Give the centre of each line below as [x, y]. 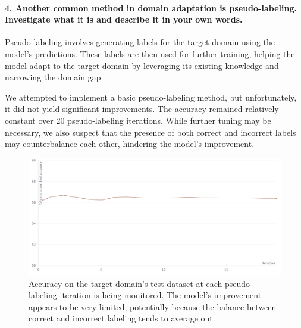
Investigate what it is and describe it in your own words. [124, 19]
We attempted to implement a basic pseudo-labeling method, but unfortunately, [151, 97]
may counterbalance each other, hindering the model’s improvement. [130, 144]
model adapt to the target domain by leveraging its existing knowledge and [142, 65]
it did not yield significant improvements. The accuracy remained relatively [142, 109]
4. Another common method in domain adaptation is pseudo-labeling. [151, 7]
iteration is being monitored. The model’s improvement [161, 295]
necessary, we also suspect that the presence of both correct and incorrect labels [150, 132]
